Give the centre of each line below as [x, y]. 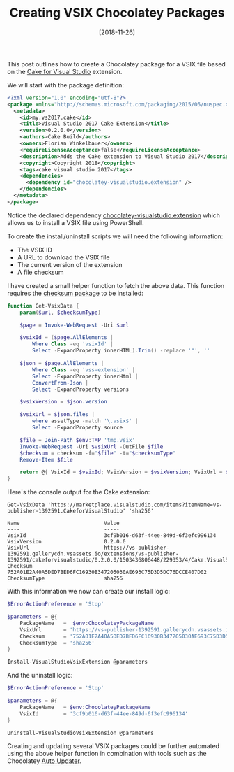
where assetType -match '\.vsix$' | [85, 421]
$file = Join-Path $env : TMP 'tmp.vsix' [78, 440]
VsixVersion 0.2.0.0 [67, 542]
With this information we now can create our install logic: [89, 592]
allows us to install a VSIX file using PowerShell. [76, 222]
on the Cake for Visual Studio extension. [65, 71]
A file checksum [40, 272]
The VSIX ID [34, 250]
